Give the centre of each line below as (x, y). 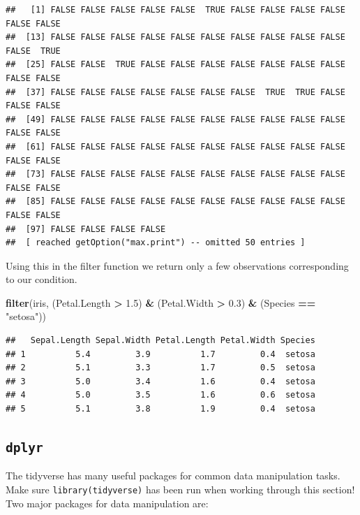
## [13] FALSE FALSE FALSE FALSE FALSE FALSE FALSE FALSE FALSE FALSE (175, 37)
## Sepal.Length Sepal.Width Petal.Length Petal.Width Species (160, 341)
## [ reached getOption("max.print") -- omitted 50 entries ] (156, 243)
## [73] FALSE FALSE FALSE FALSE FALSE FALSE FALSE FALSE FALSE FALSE (175, 174)
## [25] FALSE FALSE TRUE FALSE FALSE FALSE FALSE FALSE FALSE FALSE (175, 65)
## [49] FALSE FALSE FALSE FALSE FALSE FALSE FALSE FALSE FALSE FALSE (175, 119)
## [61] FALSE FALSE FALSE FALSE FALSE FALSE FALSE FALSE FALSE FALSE (175, 146)
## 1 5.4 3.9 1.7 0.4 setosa (160, 354)
